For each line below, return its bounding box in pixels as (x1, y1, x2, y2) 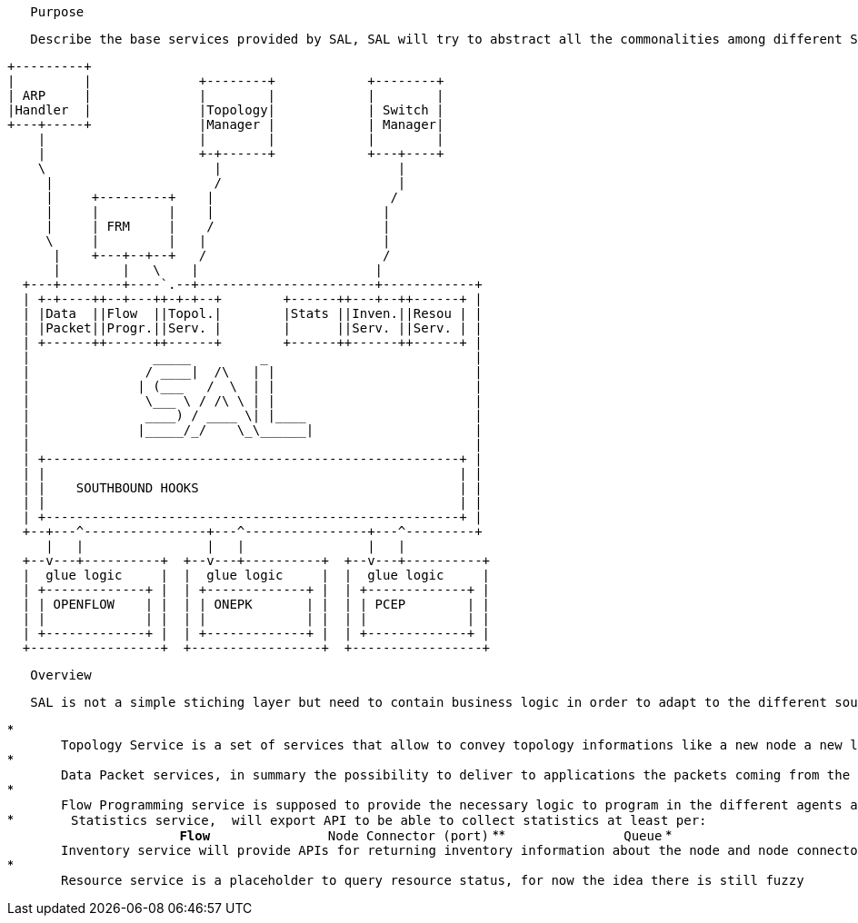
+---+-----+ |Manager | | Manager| (7, 117, 444, 132)
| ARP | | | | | (7, 88, 444, 103)
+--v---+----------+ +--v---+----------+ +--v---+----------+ (22, 553, 491, 568)
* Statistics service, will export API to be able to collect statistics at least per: (7, 812, 707, 828)
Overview (30, 668, 92, 682)
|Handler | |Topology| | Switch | (7, 103, 444, 117)
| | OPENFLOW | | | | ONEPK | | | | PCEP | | (22, 597, 491, 611)
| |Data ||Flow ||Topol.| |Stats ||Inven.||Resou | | (22, 306, 483, 321)
